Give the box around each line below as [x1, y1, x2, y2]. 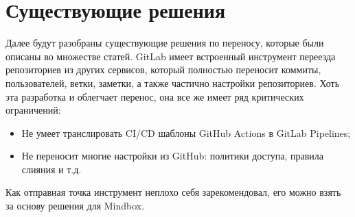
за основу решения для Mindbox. [5, 199, 145, 213]
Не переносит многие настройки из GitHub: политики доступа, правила [21, 149, 324, 163]
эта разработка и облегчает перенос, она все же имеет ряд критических [5, 89, 304, 103]
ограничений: [5, 103, 61, 117]
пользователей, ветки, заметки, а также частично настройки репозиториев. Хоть [5, 75, 340, 90]
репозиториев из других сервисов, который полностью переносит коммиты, [5, 62, 321, 77]
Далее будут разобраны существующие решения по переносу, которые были [5, 36, 324, 50]
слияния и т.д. [21, 162, 82, 176]
